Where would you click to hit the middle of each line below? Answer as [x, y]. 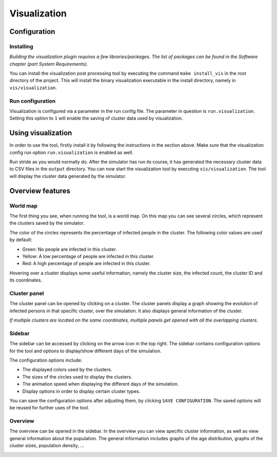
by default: [21, 240]
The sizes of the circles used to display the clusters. [77, 376]
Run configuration [33, 101]
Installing [21, 46]
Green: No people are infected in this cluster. [70, 249]
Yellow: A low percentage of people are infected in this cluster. [88, 256]
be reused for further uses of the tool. [50, 408]
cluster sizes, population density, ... [47, 446]
